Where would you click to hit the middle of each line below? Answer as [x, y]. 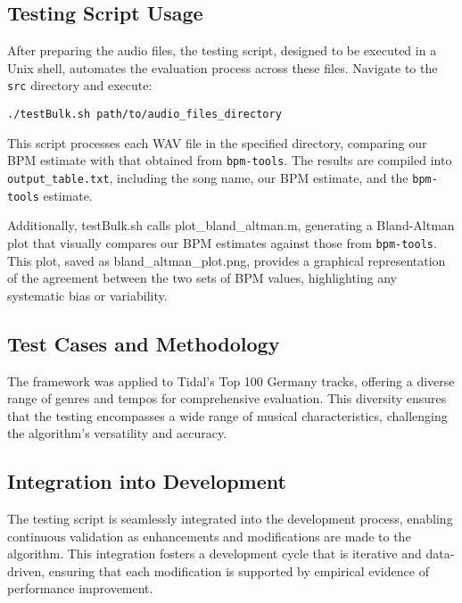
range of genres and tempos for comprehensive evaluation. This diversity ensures [227, 398]
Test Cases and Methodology [144, 343]
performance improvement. [80, 588]
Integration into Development [147, 481]
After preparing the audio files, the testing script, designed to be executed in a [222, 50]
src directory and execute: [80, 85]
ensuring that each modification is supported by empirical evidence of [239, 570]
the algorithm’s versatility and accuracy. [117, 433]
